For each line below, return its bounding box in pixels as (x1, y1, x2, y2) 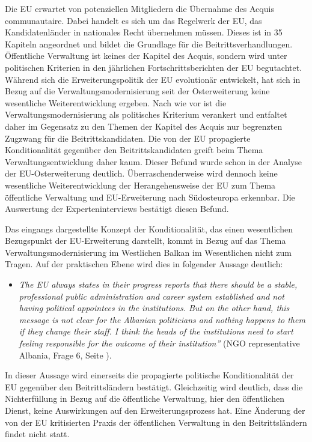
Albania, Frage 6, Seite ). (19, 348, 112, 361)
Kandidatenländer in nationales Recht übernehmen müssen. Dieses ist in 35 (5, 26, 283, 38)
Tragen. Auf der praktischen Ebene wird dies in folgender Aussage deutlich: (5, 258, 283, 270)
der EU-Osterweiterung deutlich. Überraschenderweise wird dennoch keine (5, 167, 278, 180)
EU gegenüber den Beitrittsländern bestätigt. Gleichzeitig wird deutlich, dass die (5, 380, 303, 393)
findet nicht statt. (5, 428, 70, 440)
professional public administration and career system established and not (19, 289, 285, 302)
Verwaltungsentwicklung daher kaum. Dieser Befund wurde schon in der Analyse (5, 155, 302, 168)
